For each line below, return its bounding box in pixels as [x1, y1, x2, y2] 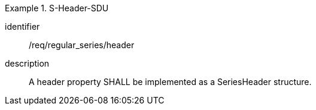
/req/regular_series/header [29, 40, 135, 50]
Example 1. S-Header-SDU [5, 3, 109, 13]
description [5, 58, 50, 68]
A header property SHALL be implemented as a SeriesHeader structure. [29, 77, 312, 87]
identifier [5, 21, 40, 32]
